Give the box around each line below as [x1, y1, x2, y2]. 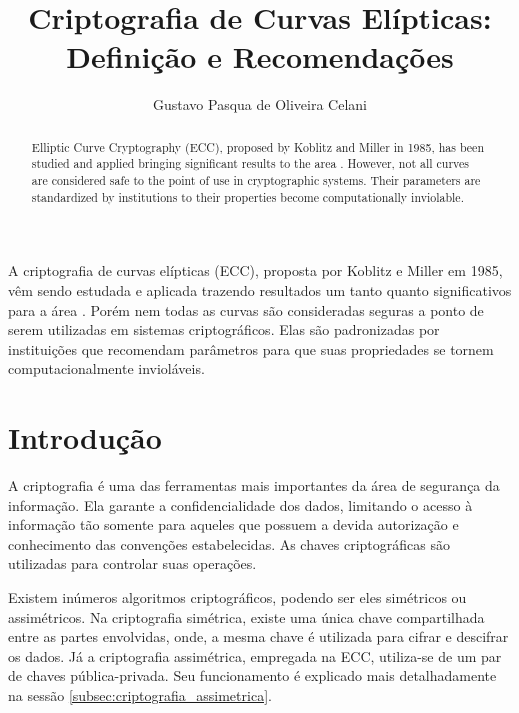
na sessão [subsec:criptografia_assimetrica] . [8, 684, 272, 705]
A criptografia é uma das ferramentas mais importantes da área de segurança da [8, 475, 500, 496]
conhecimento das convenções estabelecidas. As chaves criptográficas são [8, 533, 450, 554]
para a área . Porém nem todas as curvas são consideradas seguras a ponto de [8, 299, 484, 320]
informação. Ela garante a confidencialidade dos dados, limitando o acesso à [8, 494, 473, 515]
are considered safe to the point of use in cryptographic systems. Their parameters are [31, 172, 481, 189]
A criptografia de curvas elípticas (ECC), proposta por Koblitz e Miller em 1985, [8, 260, 503, 281]
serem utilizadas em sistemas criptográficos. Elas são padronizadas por [8, 319, 440, 340]
